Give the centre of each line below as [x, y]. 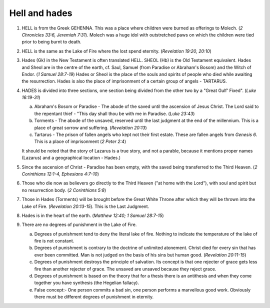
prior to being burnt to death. [52, 42]
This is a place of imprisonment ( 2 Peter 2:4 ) [80, 141]
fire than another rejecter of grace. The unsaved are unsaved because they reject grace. [125, 269]
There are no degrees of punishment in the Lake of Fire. [79, 224]
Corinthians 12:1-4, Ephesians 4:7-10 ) [60, 174]
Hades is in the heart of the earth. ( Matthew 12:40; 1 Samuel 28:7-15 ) [93, 215]
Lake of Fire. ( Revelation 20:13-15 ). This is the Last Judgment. [85, 206]
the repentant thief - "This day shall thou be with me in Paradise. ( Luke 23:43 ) [114, 113]
